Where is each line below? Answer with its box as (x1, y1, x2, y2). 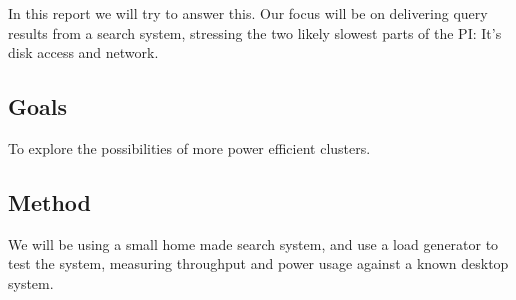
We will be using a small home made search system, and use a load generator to (8, 233, 499, 254)
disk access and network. (8, 42, 159, 63)
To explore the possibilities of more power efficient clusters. (8, 137, 371, 158)
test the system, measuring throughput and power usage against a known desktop (8, 253, 509, 274)
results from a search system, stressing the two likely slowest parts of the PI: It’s (8, 22, 502, 43)
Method (8, 186, 91, 217)
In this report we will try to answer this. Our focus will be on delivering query (8, 3, 488, 23)
